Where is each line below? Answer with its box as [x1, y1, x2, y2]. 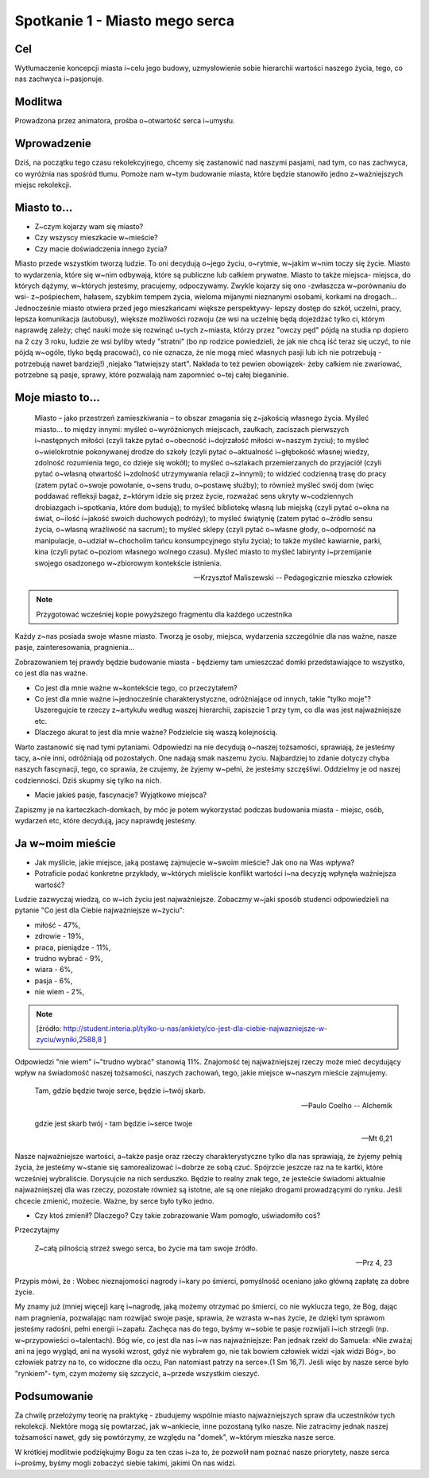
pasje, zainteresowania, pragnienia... [14, 643, 135, 652]
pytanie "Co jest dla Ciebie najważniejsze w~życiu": [14, 905, 185, 915]
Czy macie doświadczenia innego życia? [34, 243, 168, 254]
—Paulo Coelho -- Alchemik [300, 1100, 392, 1110]
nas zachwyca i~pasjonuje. [14, 74, 104, 84]
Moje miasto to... [14, 391, 101, 404]
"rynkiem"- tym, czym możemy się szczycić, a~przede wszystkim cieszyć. [14, 1368, 260, 1378]
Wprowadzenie [14, 137, 91, 150]
